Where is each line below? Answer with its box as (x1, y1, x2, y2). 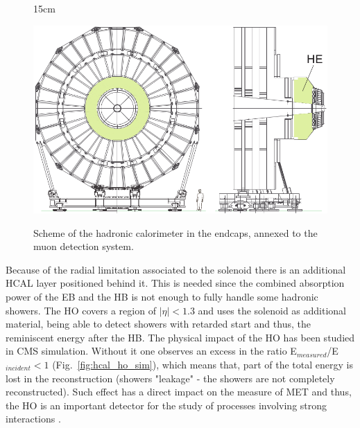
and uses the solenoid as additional (198, 303, 346, 317)
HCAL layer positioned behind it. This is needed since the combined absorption (6, 276, 345, 290)
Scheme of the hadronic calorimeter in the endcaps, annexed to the (33, 225, 318, 240)
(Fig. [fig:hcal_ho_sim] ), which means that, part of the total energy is (52, 357, 353, 372)
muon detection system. (33, 239, 134, 253)
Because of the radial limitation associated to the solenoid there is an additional (6, 262, 346, 276)
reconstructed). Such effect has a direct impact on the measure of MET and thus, (6, 384, 352, 399)
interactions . (6, 411, 61, 426)
